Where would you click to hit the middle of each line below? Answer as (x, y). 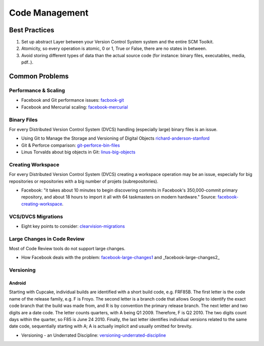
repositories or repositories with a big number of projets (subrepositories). (84, 181)
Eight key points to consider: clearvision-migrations (73, 226)
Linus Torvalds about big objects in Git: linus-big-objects (78, 152)
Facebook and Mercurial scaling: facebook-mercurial (75, 107)
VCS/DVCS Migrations (36, 216)
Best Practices (32, 30)
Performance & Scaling (37, 90)
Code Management (49, 13)
